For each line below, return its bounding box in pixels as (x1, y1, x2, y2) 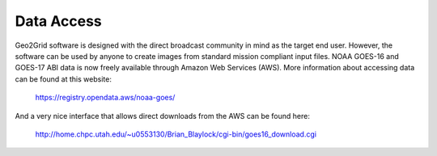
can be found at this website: (15, 74, 112, 84)
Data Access (15, 12, 103, 30)
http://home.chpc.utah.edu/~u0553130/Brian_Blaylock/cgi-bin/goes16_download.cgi (35, 129, 317, 139)
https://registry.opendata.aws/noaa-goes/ (35, 93, 176, 103)
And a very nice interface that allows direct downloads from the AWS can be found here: (15, 111, 311, 120)
